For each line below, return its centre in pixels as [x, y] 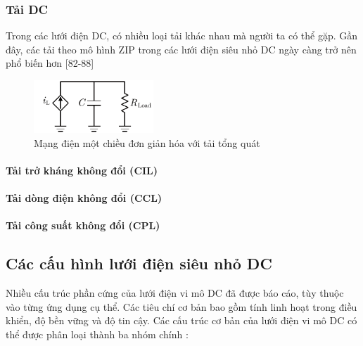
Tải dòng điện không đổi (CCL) [84, 198]
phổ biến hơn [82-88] [50, 63]
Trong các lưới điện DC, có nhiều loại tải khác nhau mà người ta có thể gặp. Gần [182, 36]
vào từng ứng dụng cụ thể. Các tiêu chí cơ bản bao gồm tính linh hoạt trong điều [181, 306]
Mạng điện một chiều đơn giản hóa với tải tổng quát [147, 142]
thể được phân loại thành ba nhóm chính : [97, 334]
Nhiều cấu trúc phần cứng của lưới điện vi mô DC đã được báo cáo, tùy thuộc [175, 293]
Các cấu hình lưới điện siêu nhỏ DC [139, 263]
